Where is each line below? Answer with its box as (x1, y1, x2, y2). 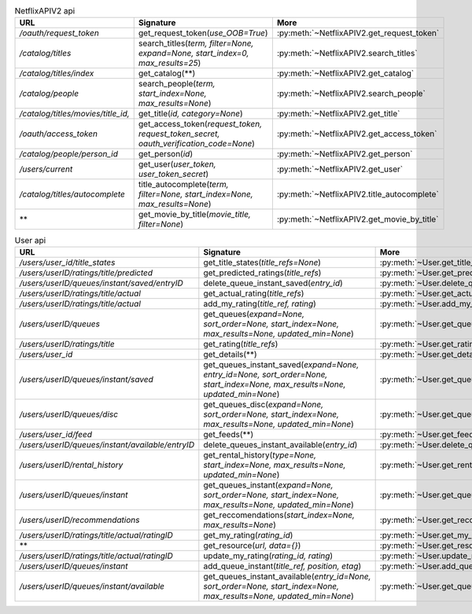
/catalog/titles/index (19, 68, 94, 79)
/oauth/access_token (19, 128, 98, 139)
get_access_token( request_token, (138, 119, 263, 130)
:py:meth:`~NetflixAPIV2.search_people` (276, 88, 426, 99)
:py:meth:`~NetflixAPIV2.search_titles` (276, 48, 418, 59)
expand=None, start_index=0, (138, 48, 249, 59)
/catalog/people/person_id (19, 149, 118, 160)
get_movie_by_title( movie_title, (138, 209, 251, 220)
